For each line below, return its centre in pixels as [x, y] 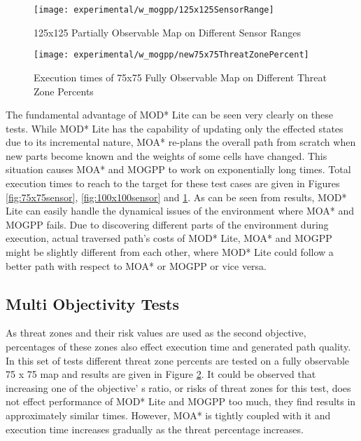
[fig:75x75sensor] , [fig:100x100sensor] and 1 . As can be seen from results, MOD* [176, 197]
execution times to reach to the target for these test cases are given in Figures [173, 183]
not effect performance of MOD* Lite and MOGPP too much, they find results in [181, 401]
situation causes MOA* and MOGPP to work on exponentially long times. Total [178, 169]
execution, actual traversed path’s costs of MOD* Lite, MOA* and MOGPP [169, 238]
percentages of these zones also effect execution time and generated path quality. [178, 347]
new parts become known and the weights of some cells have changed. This [167, 155]
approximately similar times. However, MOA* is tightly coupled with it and [168, 415]
